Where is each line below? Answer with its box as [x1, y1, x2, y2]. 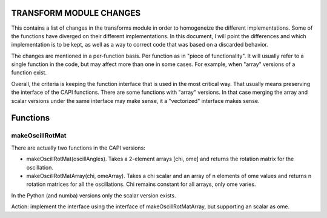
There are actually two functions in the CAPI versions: [11, 144, 145, 151]
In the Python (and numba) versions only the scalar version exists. [11, 191, 176, 199]
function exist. [11, 69, 47, 76]
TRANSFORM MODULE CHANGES [11, 8, 141, 18]
